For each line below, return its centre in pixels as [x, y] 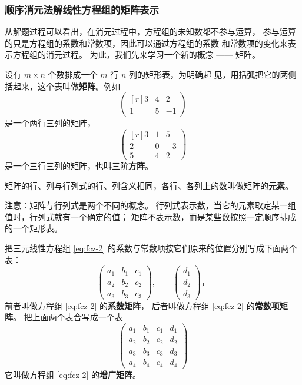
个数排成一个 [73, 74]
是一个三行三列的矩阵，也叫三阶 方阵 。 [79, 165]
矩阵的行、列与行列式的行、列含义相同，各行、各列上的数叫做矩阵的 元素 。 [149, 185]
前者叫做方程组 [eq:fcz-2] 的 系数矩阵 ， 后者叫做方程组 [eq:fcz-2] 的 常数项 [142, 305]
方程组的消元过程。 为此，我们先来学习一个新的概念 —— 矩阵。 [136, 54]
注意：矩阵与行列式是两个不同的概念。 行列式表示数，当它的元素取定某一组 [150, 205]
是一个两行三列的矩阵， [50, 123]
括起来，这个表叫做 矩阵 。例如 [62, 86]
